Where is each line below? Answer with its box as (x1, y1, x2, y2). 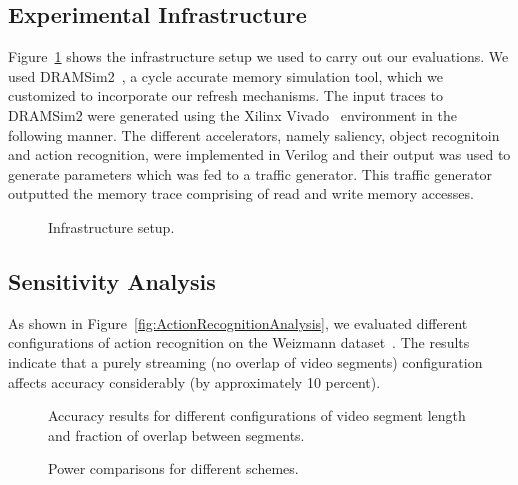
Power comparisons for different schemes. (48, 458, 299, 479)
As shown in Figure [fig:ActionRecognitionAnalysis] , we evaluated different (8, 312, 468, 333)
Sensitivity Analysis (8, 265, 216, 296)
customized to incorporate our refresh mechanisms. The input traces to (8, 85, 443, 106)
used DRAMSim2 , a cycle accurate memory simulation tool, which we (8, 65, 443, 86)
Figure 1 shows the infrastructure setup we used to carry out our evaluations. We (8, 46, 509, 67)
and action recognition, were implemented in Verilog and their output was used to (8, 144, 511, 165)
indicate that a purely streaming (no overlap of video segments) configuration (8, 351, 483, 372)
